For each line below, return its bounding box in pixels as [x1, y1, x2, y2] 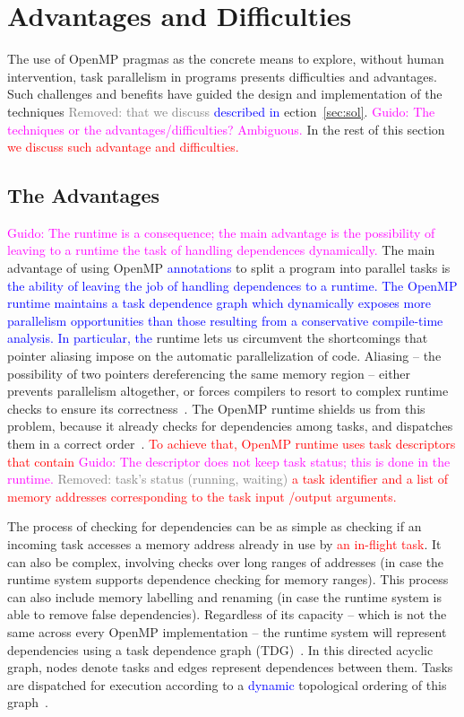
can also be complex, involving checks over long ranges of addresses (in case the [7, 552, 444, 571]
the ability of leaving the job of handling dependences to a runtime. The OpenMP [7, 275, 458, 294]
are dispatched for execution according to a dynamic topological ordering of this [7, 675, 447, 694]
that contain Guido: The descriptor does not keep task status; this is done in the [7, 451, 451, 470]
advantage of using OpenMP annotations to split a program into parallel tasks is [7, 258, 451, 277]
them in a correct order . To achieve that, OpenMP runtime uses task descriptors [7, 434, 456, 453]
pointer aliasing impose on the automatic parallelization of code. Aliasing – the [7, 346, 442, 365]
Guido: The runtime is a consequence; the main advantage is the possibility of [7, 223, 435, 241]
